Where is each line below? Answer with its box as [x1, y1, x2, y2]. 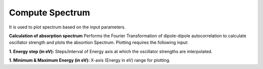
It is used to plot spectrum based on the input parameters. [9, 24, 126, 30]
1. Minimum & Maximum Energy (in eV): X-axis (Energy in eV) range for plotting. [9, 57, 170, 63]
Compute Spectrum [9, 7, 90, 18]
